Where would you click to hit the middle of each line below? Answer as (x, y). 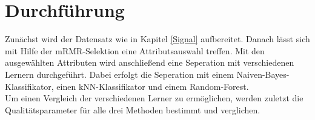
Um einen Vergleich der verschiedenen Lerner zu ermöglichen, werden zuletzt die (154, 98)
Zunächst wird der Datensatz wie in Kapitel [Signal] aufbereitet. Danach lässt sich (157, 39)
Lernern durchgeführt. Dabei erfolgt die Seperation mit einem (119, 74)
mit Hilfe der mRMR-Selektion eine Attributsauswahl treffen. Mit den (135, 50)
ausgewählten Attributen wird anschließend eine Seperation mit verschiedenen (150, 62)
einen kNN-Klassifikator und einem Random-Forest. (153, 86)
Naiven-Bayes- (263, 74)
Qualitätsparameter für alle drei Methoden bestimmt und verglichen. (133, 109)
